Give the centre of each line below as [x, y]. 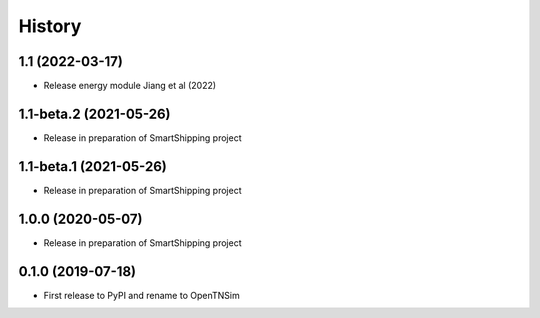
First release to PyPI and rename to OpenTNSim [141, 295]
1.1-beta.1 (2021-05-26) [92, 166]
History [50, 26]
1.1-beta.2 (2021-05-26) [94, 113]
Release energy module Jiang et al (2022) [130, 86]
